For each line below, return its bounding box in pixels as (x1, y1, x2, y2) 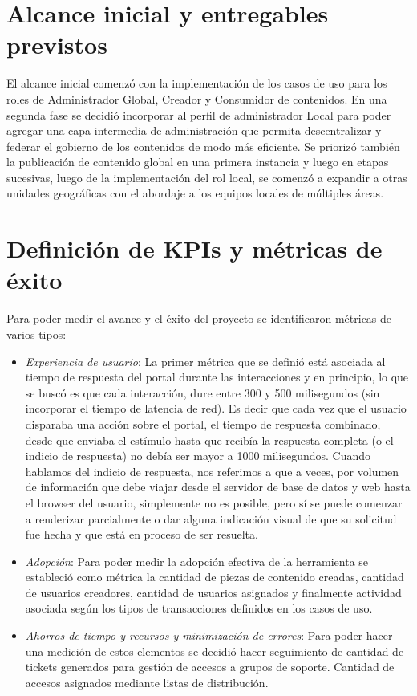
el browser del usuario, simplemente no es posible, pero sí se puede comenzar (25, 494, 403, 511)
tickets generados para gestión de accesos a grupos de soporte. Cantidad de (25, 658, 395, 675)
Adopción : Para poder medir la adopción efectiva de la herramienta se (25, 552, 369, 569)
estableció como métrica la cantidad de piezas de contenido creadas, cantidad (25, 568, 404, 585)
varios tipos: (6, 325, 67, 342)
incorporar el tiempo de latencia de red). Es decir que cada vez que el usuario (25, 400, 407, 417)
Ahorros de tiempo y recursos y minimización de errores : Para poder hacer (25, 627, 393, 644)
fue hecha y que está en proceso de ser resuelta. (25, 526, 258, 543)
